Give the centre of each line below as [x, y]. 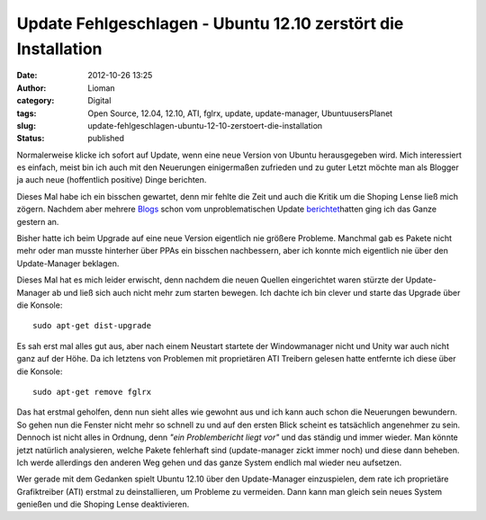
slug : [26, 125]
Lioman [102, 88]
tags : [27, 113]
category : [36, 101]
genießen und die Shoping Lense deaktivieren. [103, 505]
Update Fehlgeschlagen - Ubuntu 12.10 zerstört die [210, 23]
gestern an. [38, 221]
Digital [99, 101]
